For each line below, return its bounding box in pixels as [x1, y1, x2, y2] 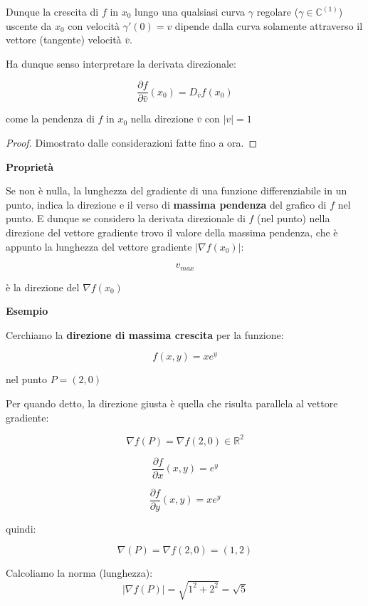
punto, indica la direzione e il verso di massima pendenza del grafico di [6, 197, 327, 211]
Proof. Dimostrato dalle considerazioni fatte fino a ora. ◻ [6, 135, 258, 150]
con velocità [68, 18, 120, 33]
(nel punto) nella [257, 211, 330, 226]
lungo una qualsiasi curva [135, 4, 246, 19]
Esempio [6, 303, 48, 318]
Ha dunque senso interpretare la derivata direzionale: [6, 56, 236, 70]
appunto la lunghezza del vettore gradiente [6, 239, 192, 254]
